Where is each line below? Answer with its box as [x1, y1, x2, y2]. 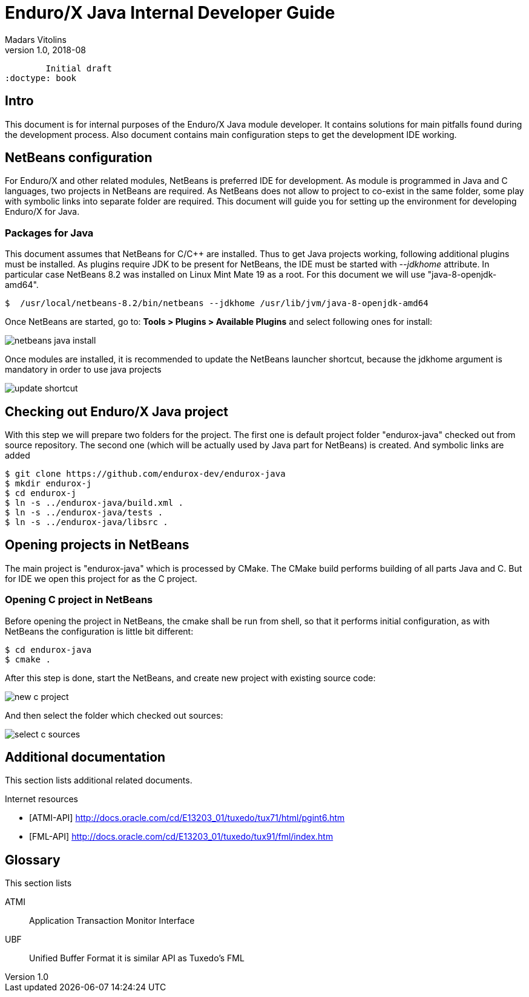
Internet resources [5, 794, 78, 805]
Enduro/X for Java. [5, 206, 80, 217]
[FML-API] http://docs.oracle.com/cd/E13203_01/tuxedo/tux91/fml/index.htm [29, 831, 333, 842]
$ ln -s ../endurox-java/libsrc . [5, 517, 168, 528]
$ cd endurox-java [5, 644, 92, 655]
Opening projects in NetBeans [5, 537, 189, 553]
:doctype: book [5, 73, 77, 83]
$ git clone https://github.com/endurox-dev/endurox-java [5, 469, 286, 479]
